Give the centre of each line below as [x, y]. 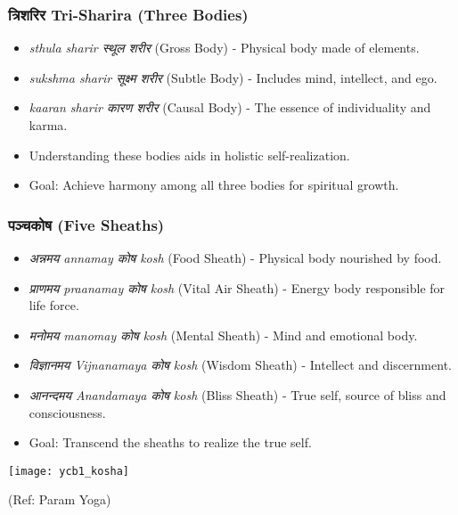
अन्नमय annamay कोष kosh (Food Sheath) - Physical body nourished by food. [235, 257]
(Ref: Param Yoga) [60, 499]
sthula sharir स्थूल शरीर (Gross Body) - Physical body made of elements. [224, 48]
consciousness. [67, 412]
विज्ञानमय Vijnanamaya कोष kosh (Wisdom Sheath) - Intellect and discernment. [240, 365]
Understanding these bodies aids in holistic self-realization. [189, 155]
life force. [54, 305]
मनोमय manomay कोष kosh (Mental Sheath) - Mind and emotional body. [223, 335]
